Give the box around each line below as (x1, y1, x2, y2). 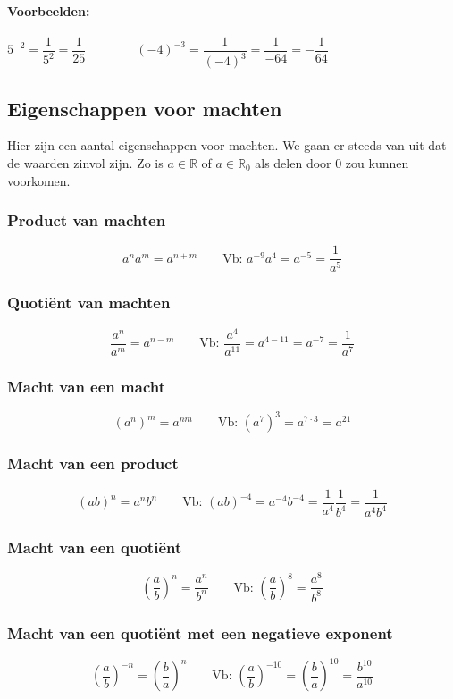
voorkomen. (7, 171, 71, 189)
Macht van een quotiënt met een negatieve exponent (7, 621, 393, 644)
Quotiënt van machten (7, 291, 171, 314)
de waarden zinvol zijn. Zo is (7, 154, 164, 172)
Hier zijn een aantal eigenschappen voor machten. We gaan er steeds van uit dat (7, 136, 447, 155)
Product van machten (7, 209, 166, 232)
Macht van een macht (7, 375, 165, 397)
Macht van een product (7, 452, 179, 475)
